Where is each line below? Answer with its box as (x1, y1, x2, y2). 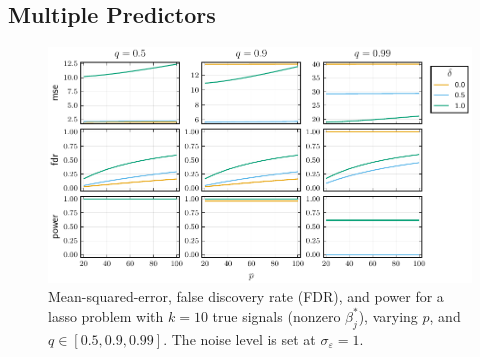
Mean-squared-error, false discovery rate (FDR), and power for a (48, 286, 444, 307)
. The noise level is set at (163, 328, 316, 349)
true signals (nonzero (212, 305, 341, 326)
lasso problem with (48, 305, 164, 326)
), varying (358, 305, 418, 326)
